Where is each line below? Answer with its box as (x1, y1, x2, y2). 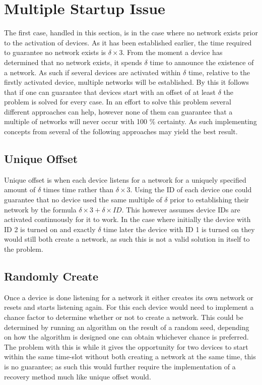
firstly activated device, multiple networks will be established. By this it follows (4, 77, 249, 87)
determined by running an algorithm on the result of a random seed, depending (4, 321, 249, 332)
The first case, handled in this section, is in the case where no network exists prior (4, 27, 258, 38)
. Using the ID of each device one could (130, 184, 252, 195)
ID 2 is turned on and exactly (4, 224, 96, 234)
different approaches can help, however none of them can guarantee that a (4, 106, 233, 117)
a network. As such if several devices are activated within (4, 67, 181, 77)
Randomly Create (4, 268, 99, 284)
